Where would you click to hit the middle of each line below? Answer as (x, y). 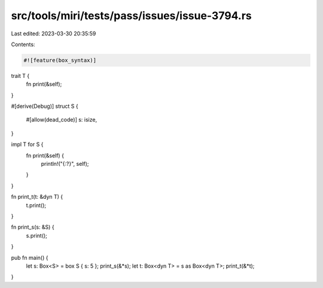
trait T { (20, 75)
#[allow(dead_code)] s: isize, (62, 120)
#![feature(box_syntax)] (60, 60)
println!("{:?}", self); (65, 164)
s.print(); (37, 235)
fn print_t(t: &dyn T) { (37, 197)
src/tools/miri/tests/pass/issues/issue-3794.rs (132, 16)
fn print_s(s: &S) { (33, 227)
